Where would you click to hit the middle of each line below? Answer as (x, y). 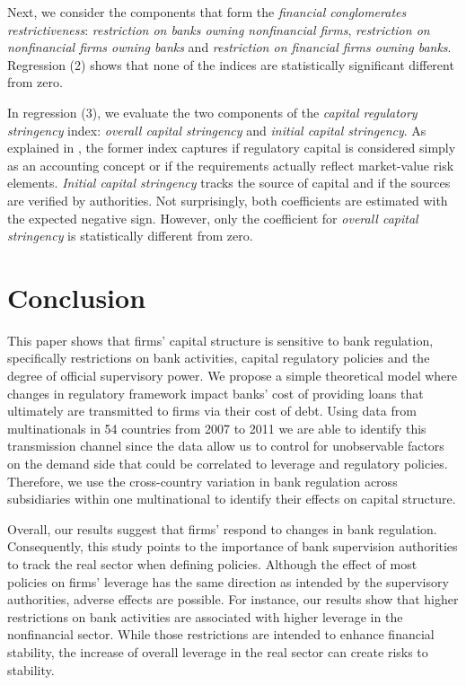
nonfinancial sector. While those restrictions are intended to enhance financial (221, 634)
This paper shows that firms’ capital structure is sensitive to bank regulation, (220, 340)
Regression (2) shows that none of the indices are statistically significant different (231, 64)
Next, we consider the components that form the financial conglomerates (207, 12)
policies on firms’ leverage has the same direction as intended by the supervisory (228, 581)
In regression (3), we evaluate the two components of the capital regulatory (212, 112)
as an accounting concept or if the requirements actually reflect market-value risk (231, 165)
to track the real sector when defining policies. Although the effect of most (212, 563)
